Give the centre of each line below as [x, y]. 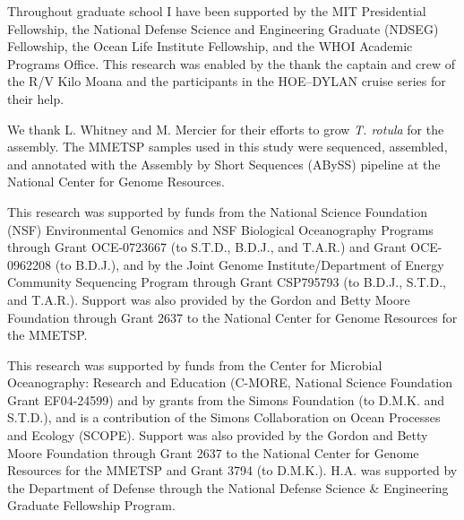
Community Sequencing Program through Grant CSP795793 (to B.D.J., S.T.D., [227, 282]
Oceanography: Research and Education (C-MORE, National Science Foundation [230, 382]
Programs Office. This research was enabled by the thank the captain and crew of [231, 63]
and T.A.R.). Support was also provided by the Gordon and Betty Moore [209, 299]
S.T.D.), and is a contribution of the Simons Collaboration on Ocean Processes [224, 417]
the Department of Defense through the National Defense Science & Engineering [228, 487]
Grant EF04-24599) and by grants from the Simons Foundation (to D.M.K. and [226, 399]
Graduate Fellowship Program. [91, 505]
